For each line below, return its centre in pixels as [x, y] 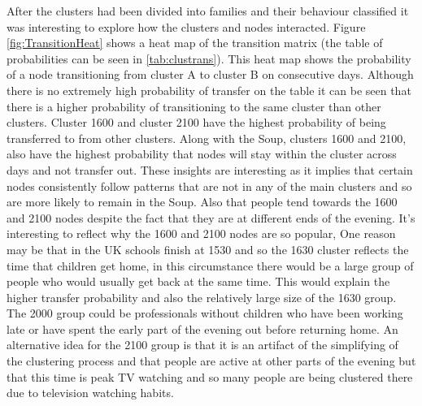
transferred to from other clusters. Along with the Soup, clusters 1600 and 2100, [207, 138]
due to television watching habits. [90, 393]
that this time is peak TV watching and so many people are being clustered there [210, 376]
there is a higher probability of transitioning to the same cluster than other [194, 106]
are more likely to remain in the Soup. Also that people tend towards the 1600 [202, 202]
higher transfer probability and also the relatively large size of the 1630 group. [202, 297]
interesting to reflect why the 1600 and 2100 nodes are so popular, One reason [201, 233]
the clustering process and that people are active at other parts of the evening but [211, 361]
